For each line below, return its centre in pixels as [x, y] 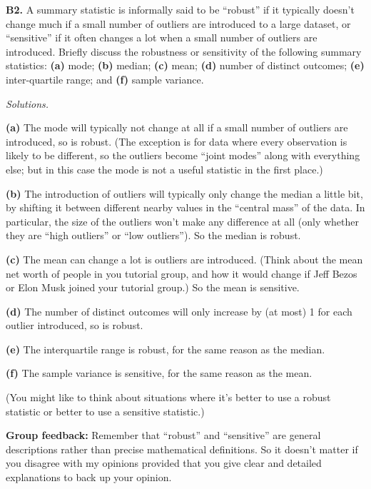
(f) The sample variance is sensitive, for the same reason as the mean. [159, 373]
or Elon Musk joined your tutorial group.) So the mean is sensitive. [153, 287]
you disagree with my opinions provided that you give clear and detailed [164, 463]
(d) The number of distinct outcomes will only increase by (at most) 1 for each [179, 311]
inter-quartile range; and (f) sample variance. [105, 79]
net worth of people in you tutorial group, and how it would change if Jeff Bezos [182, 273]
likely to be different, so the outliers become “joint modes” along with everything [183, 155]
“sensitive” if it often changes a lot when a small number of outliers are [162, 37]
